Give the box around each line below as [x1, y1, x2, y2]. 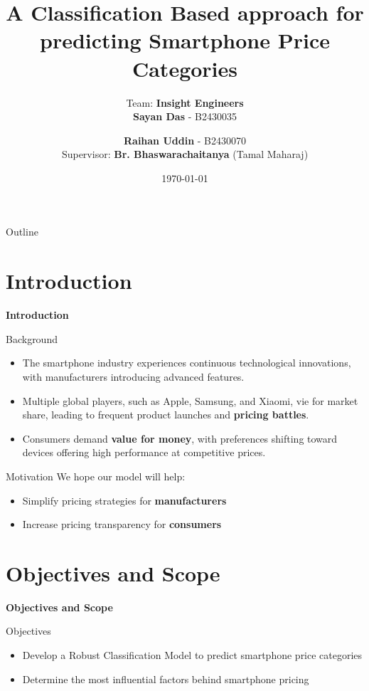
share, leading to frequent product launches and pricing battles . [22, 407, 309, 422]
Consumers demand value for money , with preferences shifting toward [22, 431, 338, 445]
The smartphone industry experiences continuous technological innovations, [22, 355, 351, 370]
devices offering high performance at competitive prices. [22, 445, 266, 460]
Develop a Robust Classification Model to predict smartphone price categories [22, 648, 363, 663]
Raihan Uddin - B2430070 [123, 132, 247, 147]
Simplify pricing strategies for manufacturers [22, 492, 227, 507]
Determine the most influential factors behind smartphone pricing [22, 671, 309, 686]
